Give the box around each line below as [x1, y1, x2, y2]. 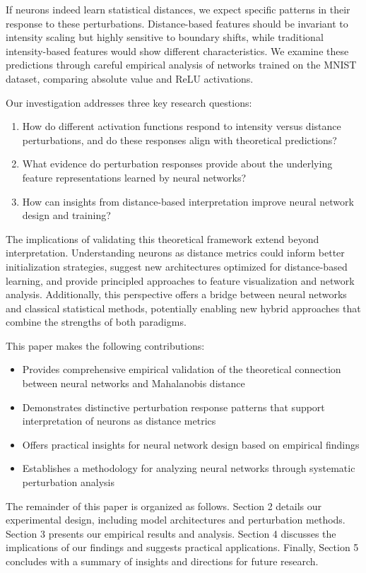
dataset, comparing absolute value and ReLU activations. [6, 71, 254, 85]
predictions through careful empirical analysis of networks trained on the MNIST [6, 57, 357, 72]
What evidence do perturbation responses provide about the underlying [22, 156, 333, 171]
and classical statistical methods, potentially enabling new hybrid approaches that [6, 300, 361, 315]
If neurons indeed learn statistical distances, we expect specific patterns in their [6, 2, 350, 16]
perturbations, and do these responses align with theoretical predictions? [22, 132, 337, 147]
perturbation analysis [22, 475, 114, 490]
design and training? [22, 208, 111, 223]
